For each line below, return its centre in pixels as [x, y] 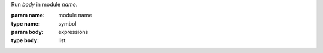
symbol [67, 23]
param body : [28, 32]
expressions [73, 32]
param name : [28, 15]
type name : [25, 23]
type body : [25, 40]
